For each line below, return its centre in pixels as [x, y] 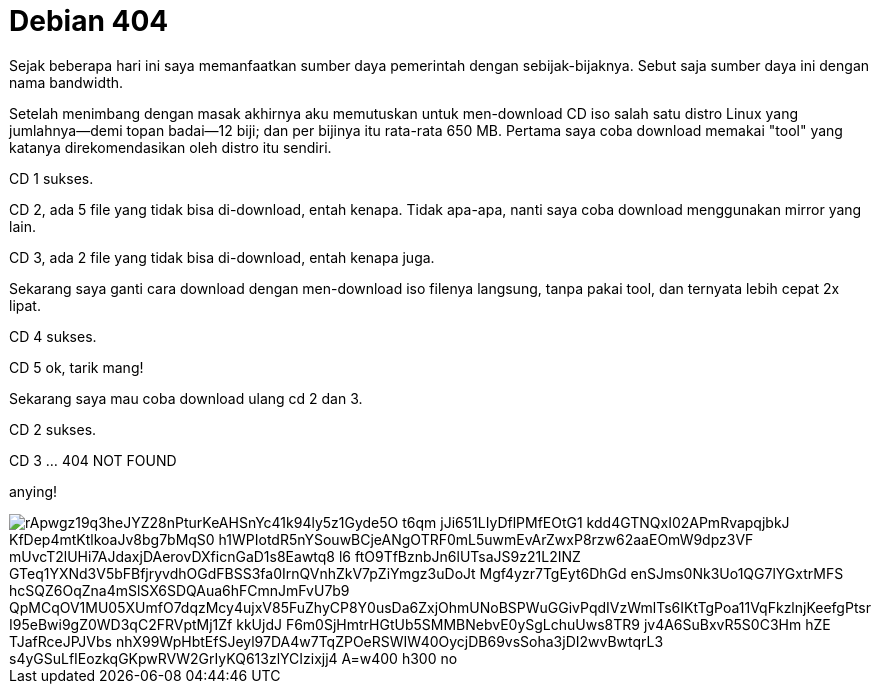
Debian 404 [89, 21]
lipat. [25, 305]
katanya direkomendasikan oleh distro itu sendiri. [170, 147]
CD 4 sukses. [53, 336]
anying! [33, 491]
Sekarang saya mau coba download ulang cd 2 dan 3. [186, 398]
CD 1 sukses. [51, 178]
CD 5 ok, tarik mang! [76, 367]
